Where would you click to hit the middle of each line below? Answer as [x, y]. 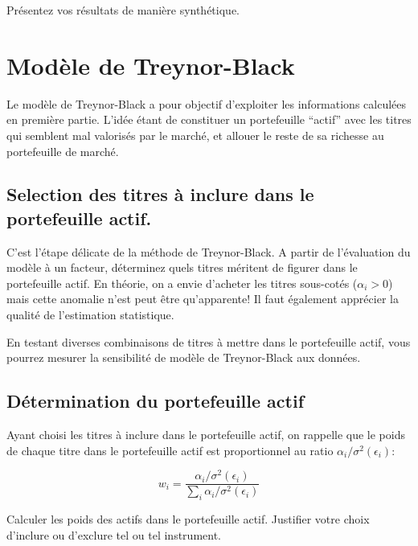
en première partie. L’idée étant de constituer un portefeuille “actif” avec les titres [209, 119]
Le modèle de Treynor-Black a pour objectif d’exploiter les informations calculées [207, 103]
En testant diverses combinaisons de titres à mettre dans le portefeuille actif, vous [209, 341]
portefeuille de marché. [63, 151]
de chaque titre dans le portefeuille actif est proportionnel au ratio [170, 450]
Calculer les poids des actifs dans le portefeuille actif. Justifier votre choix [188, 519]
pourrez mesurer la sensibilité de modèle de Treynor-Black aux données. [184, 357]
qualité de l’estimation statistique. [90, 315]
